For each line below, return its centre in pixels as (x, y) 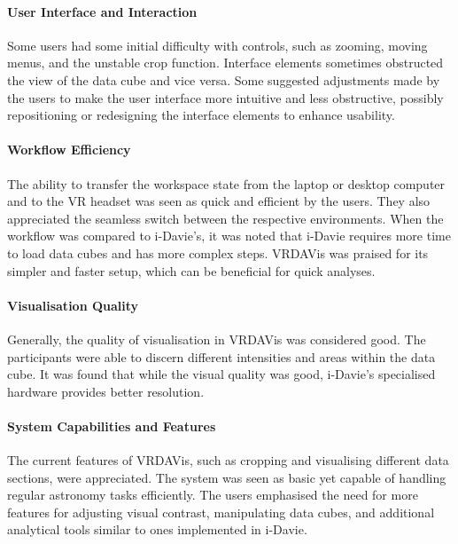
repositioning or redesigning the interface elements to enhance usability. (201, 115)
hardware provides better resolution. (106, 391)
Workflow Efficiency (69, 150)
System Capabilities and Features (112, 426)
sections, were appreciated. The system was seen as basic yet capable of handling (227, 477)
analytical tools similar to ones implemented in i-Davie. (157, 529)
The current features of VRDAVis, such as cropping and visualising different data (228, 460)
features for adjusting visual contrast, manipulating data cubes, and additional (221, 512)
